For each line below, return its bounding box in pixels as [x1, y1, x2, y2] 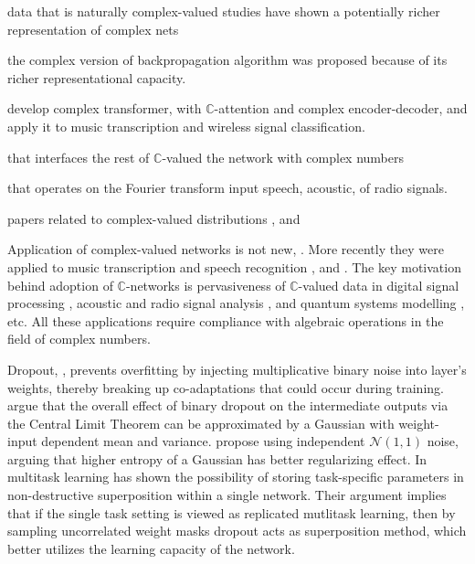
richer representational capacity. [7, 68, 186, 87]
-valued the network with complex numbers [162, 147, 404, 166]
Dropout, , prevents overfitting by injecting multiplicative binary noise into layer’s [7, 359, 467, 378]
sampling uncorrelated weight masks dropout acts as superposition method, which [7, 521, 467, 540]
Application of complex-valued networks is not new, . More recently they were [7, 239, 444, 259]
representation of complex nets [7, 19, 179, 38]
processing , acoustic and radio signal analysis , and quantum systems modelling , [7, 293, 465, 313]
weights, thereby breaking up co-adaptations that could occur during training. [7, 378, 444, 397]
